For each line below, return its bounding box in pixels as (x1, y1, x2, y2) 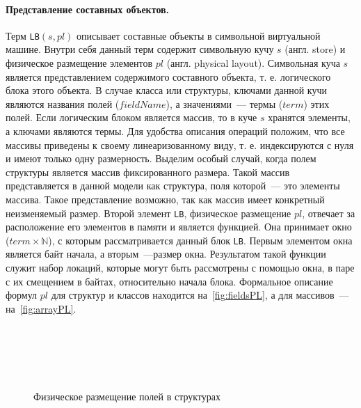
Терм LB (6, 28, 40, 42)
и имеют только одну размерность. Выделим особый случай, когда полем (6, 151, 316, 166)
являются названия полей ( (6, 96, 120, 111)
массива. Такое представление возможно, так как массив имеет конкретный (6, 191, 325, 206)
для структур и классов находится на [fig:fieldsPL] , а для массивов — (51, 288, 349, 302)
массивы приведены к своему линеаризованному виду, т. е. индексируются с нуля (6, 137, 354, 152)
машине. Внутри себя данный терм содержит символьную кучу (6, 42, 274, 56)
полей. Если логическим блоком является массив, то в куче (6, 110, 257, 125)
